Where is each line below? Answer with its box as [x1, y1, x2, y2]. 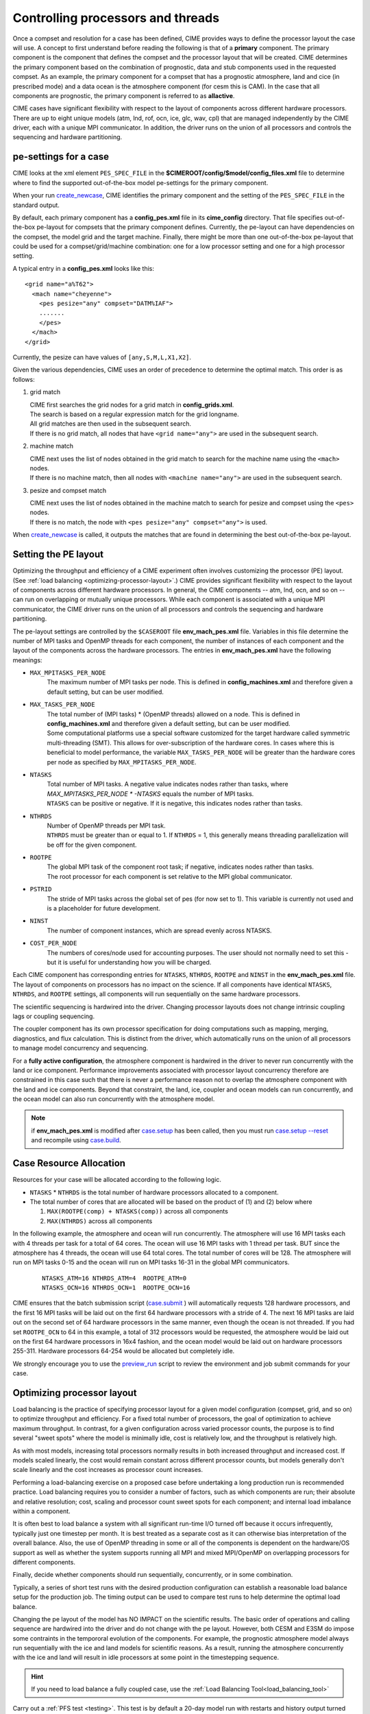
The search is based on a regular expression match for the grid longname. [29, 410, 239, 418]
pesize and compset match [29, 486, 106, 494]
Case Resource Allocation [12, 1157, 126, 1169]
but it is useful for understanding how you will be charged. [47, 958, 212, 966]
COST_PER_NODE [29, 939, 77, 947]
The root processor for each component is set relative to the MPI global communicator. [47, 872, 293, 880]
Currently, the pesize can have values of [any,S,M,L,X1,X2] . [12, 353, 192, 361]
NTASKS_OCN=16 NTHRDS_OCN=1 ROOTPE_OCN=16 [42, 1284, 190, 1292]
